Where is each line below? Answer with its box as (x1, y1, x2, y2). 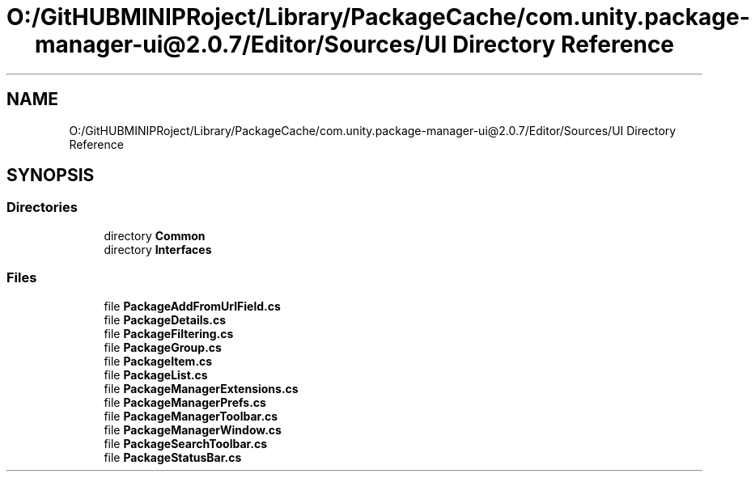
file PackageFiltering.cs (104, 326, 234, 341)
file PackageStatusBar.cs (104, 450, 242, 464)
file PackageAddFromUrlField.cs (104, 298, 281, 313)
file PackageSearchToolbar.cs (104, 436, 268, 451)
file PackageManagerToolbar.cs (104, 408, 278, 423)
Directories (6, 199, 78, 216)
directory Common (104, 228, 206, 243)
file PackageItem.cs (104, 353, 213, 368)
